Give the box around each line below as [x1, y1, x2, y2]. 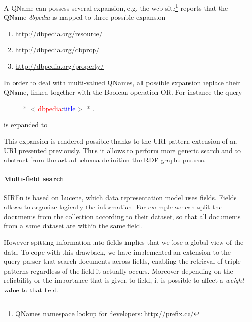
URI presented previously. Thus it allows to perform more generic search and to [4, 145, 241, 155]
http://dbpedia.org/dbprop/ [15, 45, 100, 55]
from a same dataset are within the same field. [4, 221, 142, 231]
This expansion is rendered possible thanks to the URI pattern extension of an [4, 136, 237, 145]
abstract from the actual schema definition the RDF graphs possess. [4, 155, 206, 165]
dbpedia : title [38, 103, 76, 113]
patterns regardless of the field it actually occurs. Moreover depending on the [4, 265, 233, 275]
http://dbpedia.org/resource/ [15, 28, 103, 38]
